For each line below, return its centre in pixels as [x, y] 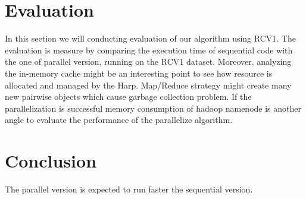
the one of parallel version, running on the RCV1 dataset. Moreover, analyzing [148, 61]
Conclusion [51, 161]
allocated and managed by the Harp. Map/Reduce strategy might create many [148, 85]
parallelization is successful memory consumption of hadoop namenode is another [153, 108]
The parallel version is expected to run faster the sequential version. [129, 189]
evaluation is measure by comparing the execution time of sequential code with [149, 50]
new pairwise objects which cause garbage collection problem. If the [128, 97]
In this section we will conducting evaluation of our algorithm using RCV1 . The [150, 38]
